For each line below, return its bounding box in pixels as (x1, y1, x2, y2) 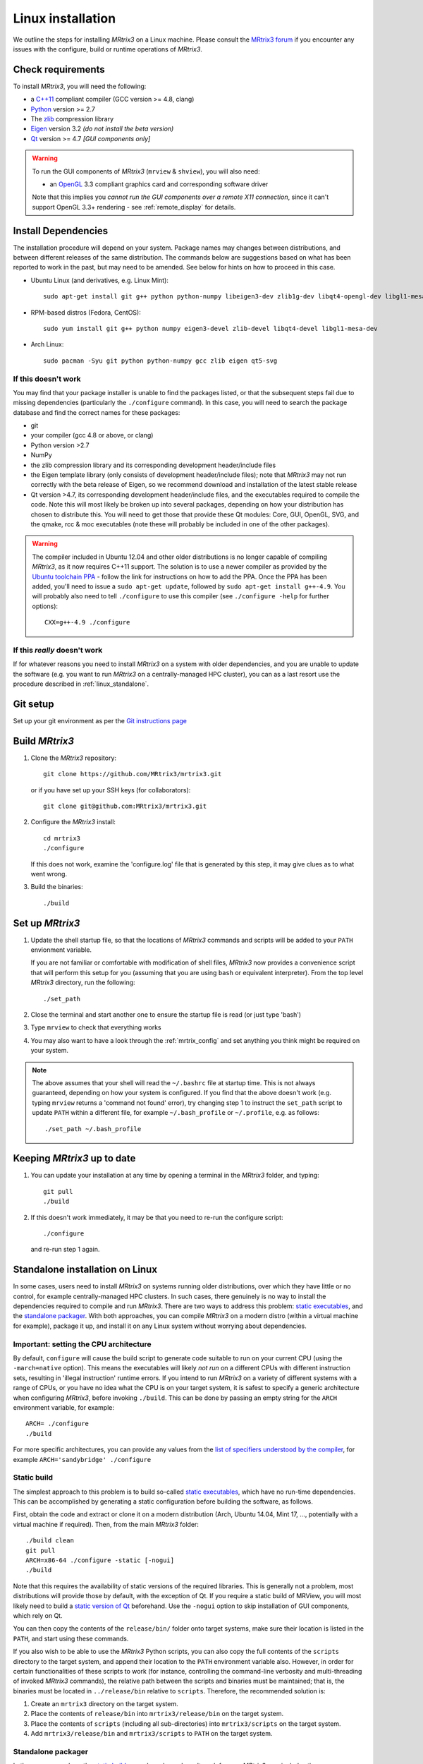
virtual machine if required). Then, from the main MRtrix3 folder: (13, 1520, 199, 1528)
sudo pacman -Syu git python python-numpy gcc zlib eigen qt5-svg (43, 356, 278, 365)
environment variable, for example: (13, 1403, 114, 1411)
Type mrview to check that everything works (30, 1023, 161, 1032)
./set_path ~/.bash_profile (44, 1125, 142, 1132)
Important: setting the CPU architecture (13, 1339, 152, 1349)
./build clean (25, 1537, 74, 1545)
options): (32, 602, 59, 610)
